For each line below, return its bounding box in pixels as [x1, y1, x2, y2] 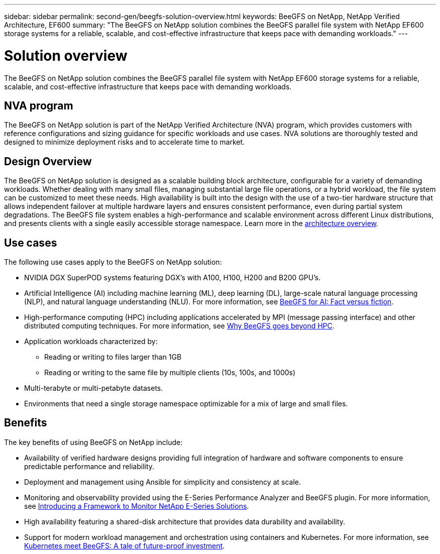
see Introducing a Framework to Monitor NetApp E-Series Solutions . [24, 501, 249, 510]
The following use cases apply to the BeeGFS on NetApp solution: [4, 258, 222, 267]
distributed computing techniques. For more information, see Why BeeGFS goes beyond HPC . [24, 321, 335, 330]
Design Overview [4, 155, 92, 168]
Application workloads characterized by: [24, 337, 158, 346]
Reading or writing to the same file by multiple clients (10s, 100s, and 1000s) [44, 368, 296, 377]
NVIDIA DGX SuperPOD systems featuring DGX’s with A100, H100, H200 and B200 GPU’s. [24, 273, 321, 282]
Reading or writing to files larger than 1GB [44, 353, 182, 362]
